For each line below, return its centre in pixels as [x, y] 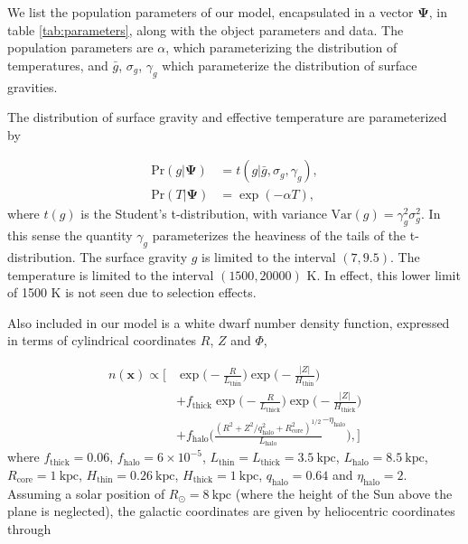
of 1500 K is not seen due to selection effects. [132, 292]
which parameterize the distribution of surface [290, 65]
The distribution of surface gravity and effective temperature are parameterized [227, 117]
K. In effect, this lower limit [384, 274]
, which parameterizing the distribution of [281, 47]
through [29, 528]
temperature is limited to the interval [111, 274]
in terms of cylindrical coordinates [102, 340]
